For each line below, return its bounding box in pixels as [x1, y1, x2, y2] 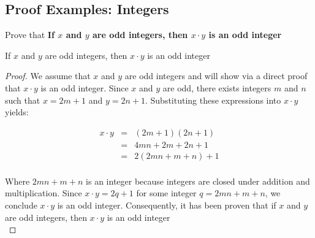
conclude [5, 199, 37, 212]
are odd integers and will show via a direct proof [124, 69, 308, 82]
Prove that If [5, 28, 55, 41]
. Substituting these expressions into [145, 93, 281, 106]
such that [5, 93, 40, 106]
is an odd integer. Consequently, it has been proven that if [57, 199, 276, 212]
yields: [5, 106, 29, 118]
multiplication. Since [5, 186, 82, 199]
